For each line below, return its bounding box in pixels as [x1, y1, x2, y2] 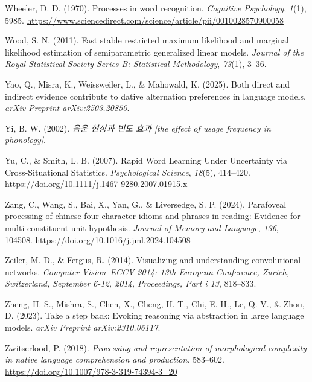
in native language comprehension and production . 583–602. [5, 353, 224, 366]
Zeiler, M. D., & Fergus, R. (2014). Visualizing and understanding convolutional [5, 253, 301, 266]
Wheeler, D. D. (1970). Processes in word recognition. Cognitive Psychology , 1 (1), [5, 2, 307, 14]
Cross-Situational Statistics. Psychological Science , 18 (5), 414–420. [5, 165, 250, 178]
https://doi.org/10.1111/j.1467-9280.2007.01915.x [5, 177, 188, 190]
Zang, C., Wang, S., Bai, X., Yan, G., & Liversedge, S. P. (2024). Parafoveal [5, 197, 287, 210]
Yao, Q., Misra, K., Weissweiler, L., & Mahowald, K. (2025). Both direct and [5, 77, 290, 90]
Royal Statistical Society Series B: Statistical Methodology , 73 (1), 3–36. [5, 57, 267, 70]
